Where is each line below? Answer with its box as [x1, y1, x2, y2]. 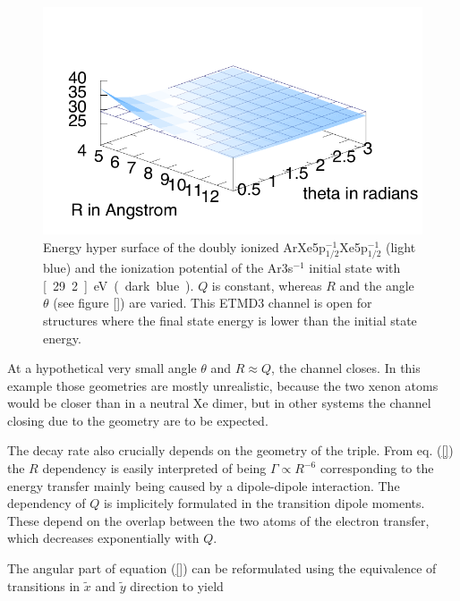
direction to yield [130, 576, 224, 595]
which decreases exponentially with [7, 529, 200, 547]
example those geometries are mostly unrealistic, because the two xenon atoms [7, 376, 439, 394]
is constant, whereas [211, 275, 322, 294]
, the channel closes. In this [271, 359, 421, 377]
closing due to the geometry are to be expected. [7, 411, 268, 429]
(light [386, 237, 416, 256]
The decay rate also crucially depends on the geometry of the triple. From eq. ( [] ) [7, 441, 454, 460]
